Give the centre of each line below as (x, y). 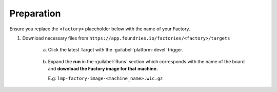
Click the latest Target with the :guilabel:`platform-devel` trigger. (115, 50)
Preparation (35, 13)
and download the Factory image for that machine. (103, 69)
